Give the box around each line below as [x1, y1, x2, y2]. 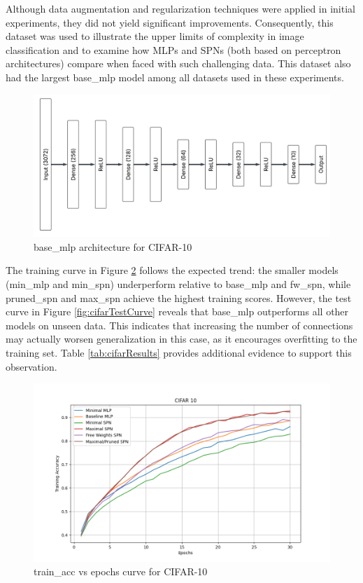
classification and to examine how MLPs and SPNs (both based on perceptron [6, 42, 341, 57]
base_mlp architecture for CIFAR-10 [34, 239, 192, 254]
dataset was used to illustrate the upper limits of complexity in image [6, 29, 304, 43]
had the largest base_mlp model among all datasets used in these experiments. [6, 69, 344, 84]
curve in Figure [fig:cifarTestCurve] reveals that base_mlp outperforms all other [6, 304, 349, 319]
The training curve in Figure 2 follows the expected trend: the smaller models [6, 263, 339, 277]
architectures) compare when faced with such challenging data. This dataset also [6, 56, 351, 71]
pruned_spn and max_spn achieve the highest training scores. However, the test [6, 290, 352, 305]
